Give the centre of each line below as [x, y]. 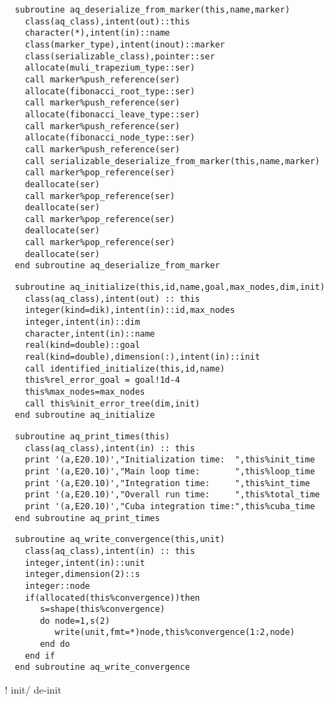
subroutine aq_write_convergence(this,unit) [120, 540]
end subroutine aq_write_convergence [102, 667]
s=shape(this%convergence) [103, 609]
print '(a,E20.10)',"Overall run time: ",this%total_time [173, 495]
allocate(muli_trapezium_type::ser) [110, 68]
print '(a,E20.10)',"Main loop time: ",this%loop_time [170, 471]
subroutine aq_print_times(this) [93, 436]
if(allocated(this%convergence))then [112, 598]
